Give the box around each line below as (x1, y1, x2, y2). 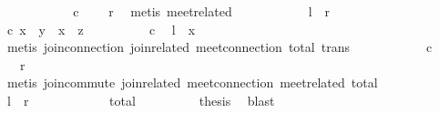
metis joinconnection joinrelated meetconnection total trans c (6, 37, 433, 56)
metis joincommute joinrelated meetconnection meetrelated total (6, 73, 378, 92)
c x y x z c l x (6, 19, 196, 38)
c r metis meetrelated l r (73, 2, 331, 20)
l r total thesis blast (6, 90, 275, 109)
